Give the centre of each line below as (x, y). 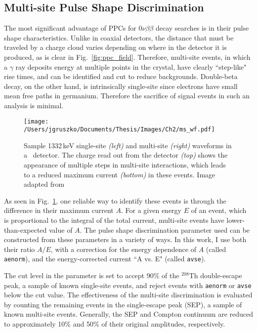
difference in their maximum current (59, 210)
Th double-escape (215, 275)
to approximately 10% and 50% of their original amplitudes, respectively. (115, 324)
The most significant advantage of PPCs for (70, 28)
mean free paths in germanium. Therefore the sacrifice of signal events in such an (127, 96)
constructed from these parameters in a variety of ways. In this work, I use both (125, 239)
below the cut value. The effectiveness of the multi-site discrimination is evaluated (128, 295)
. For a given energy (151, 210)
